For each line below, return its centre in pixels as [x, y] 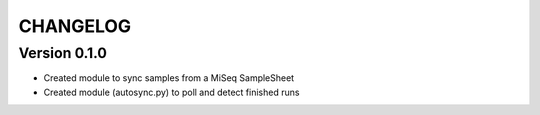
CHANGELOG [75, 26]
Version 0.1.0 [62, 53]
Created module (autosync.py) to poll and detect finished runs [171, 92]
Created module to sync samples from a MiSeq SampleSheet [169, 78]
